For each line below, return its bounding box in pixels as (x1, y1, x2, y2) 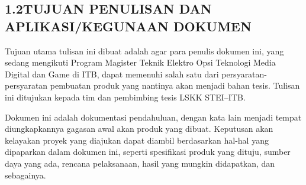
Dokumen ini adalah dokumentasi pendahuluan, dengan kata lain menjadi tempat (5, 111, 302, 123)
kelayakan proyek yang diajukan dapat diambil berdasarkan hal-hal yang (5, 134, 269, 146)
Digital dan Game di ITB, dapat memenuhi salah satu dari (5, 67, 219, 80)
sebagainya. (5, 168, 46, 181)
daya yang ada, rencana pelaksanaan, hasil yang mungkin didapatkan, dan (5, 157, 275, 169)
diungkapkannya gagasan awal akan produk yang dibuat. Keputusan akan (5, 122, 273, 135)
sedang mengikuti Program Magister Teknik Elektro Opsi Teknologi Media (5, 56, 276, 69)
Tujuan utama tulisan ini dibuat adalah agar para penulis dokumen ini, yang (5, 44, 284, 57)
